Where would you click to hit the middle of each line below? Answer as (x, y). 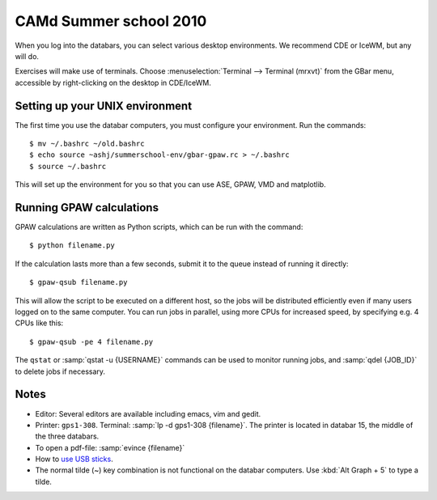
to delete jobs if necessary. (60, 371)
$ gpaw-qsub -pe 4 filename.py (91, 341)
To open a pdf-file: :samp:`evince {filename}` (110, 447)
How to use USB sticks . (74, 459)
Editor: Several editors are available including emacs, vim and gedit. (148, 413)
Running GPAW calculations (87, 208)
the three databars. (67, 436)
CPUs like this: (39, 323)
